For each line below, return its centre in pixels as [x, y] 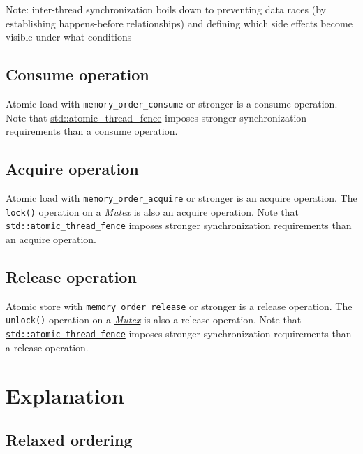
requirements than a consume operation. [92, 131]
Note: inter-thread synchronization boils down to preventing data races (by [166, 9]
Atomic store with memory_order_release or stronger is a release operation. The [179, 306]
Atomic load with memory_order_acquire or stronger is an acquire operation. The [181, 198]
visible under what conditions [69, 37]
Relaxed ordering [69, 440]
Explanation [65, 395]
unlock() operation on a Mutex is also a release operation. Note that [154, 320]
